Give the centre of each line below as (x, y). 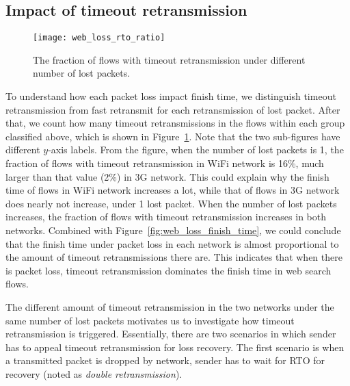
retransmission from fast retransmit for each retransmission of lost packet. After (173, 109)
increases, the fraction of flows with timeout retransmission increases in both (166, 217)
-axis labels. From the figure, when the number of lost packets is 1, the (196, 150)
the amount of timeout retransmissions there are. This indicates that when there (174, 257)
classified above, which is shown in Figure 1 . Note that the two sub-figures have (173, 136)
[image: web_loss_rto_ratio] (99, 38)
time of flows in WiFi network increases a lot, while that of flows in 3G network (173, 190)
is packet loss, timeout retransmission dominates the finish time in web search (169, 270)
